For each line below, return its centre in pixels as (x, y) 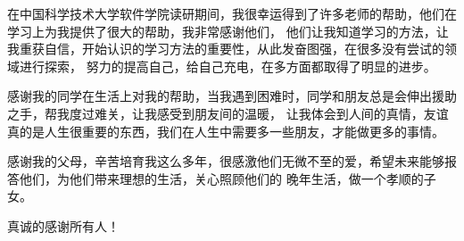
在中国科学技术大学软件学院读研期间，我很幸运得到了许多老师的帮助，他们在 (232, 13)
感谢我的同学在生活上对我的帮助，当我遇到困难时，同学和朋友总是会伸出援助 (232, 96)
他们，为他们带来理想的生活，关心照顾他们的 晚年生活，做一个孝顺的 (221, 178)
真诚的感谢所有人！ (63, 225)
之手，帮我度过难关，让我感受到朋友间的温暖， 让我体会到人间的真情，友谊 (228, 113)
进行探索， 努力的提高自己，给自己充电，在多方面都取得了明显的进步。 (228, 66)
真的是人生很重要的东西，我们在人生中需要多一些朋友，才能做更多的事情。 (226, 131)
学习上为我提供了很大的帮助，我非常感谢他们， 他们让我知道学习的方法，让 (228, 31)
